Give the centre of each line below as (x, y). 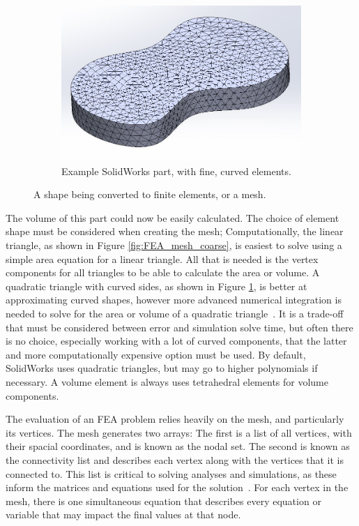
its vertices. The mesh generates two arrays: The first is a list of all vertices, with (179, 432)
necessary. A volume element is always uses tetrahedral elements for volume (167, 381)
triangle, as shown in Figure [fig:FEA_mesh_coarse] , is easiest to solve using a (174, 245)
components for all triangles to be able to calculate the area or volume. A (163, 272)
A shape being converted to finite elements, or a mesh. (150, 194)
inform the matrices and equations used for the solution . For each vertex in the (177, 487)
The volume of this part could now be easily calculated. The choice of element (173, 217)
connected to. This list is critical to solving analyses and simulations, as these (171, 473)
